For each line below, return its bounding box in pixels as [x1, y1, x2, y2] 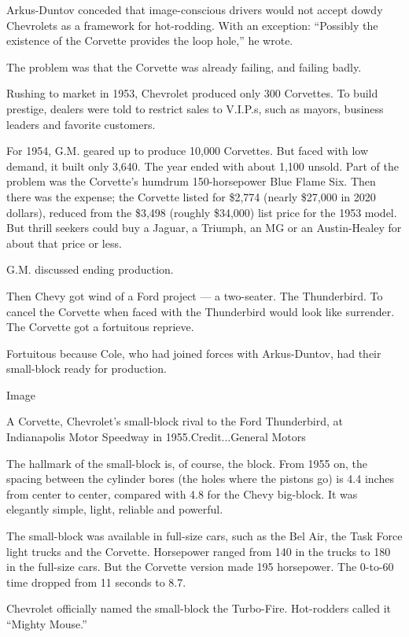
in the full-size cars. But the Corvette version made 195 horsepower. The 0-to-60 [6, 558, 394, 575]
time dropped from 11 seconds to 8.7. [6, 573, 186, 590]
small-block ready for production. [6, 360, 168, 377]
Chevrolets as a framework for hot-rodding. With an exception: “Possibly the [6, 17, 378, 33]
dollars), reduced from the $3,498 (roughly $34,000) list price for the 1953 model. [6, 204, 397, 220]
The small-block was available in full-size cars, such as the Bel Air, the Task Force [6, 528, 403, 544]
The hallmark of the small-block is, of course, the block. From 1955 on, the [6, 455, 368, 471]
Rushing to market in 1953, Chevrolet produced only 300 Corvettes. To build [6, 85, 378, 101]
